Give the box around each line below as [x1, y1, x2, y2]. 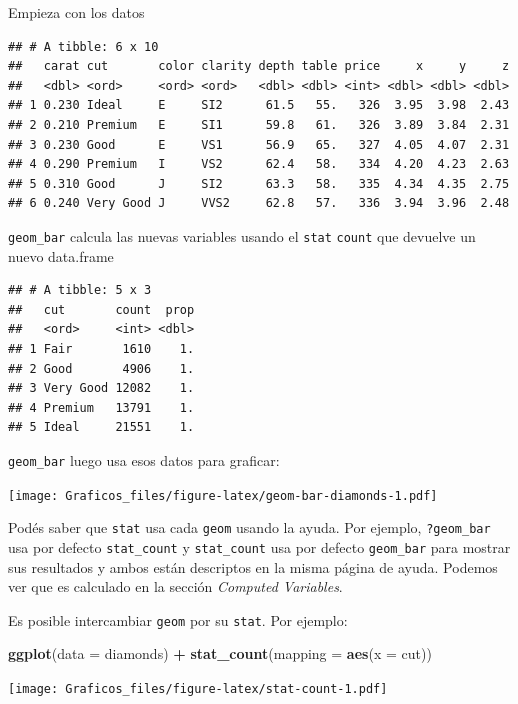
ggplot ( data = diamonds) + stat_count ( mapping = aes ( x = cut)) [8, 643, 432, 664]
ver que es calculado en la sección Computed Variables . [8, 576, 343, 597]
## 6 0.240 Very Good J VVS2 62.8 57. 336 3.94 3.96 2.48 [8, 196, 510, 211]
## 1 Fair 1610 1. [8, 341, 195, 356]
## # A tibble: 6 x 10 [8, 39, 159, 54]
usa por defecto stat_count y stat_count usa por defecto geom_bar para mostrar [8, 536, 511, 557]
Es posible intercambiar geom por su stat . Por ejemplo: [8, 609, 348, 630]
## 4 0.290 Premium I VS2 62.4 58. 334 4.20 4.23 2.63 [8, 157, 510, 172]
